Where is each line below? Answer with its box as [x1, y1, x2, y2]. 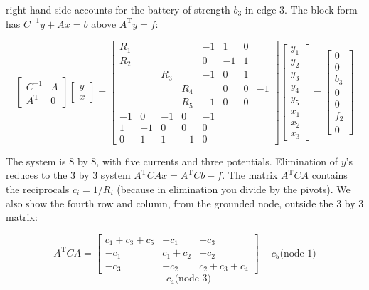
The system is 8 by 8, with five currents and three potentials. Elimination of [6, 153, 338, 168]
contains [311, 167, 348, 182]
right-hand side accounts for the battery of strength [6, 2, 230, 16]
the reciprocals [6, 181, 70, 196]
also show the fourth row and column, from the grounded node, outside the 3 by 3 [6, 195, 364, 210]
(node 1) [279, 248, 316, 259]
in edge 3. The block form [245, 2, 358, 16]
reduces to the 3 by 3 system [6, 167, 131, 182]
